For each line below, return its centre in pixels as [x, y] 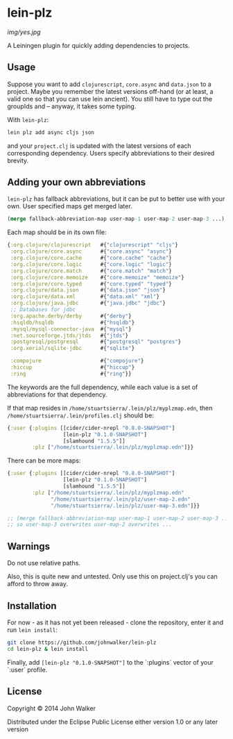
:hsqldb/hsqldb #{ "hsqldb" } [72, 322]
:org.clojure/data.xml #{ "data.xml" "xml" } [85, 297]
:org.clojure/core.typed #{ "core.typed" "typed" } [91, 284]
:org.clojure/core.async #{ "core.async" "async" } [91, 251]
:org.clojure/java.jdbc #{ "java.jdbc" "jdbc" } [88, 304]
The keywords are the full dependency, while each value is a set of [103, 387]
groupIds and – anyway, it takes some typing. [72, 106]
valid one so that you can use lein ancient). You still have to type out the [110, 99]
